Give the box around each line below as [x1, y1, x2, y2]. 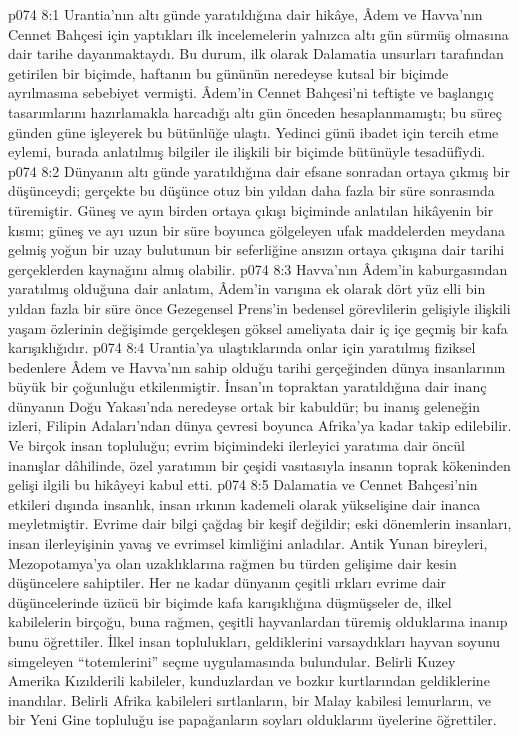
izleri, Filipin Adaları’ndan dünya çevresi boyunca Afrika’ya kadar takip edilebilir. [8, 415, 512, 436]
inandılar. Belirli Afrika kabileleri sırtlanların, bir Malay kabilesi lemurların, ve [8, 689, 492, 710]
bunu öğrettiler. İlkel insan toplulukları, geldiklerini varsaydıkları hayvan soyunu [8, 631, 501, 651]
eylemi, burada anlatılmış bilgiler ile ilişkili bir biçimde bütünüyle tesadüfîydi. [8, 141, 486, 162]
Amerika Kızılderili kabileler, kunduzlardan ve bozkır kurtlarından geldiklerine [8, 670, 490, 691]
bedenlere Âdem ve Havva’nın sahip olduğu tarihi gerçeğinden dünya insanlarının [8, 356, 506, 377]
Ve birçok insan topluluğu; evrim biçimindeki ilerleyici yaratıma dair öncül [8, 435, 465, 456]
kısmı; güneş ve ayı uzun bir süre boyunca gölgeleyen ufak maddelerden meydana [8, 219, 505, 240]
